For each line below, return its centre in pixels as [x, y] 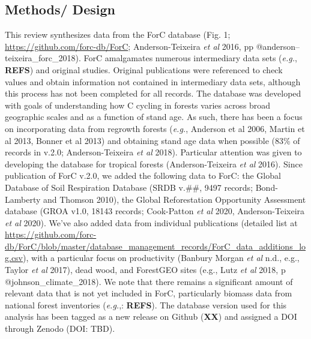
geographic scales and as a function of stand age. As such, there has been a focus [154, 117]
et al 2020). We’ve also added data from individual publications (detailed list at [151, 222]
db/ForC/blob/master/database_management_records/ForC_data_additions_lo [155, 246]
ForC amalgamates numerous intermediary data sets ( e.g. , [190, 58]
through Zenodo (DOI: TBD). [60, 328]
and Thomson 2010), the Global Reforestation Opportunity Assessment [175, 199]
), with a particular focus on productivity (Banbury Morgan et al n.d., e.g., [161, 258]
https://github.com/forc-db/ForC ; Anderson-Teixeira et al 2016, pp [129, 46]
